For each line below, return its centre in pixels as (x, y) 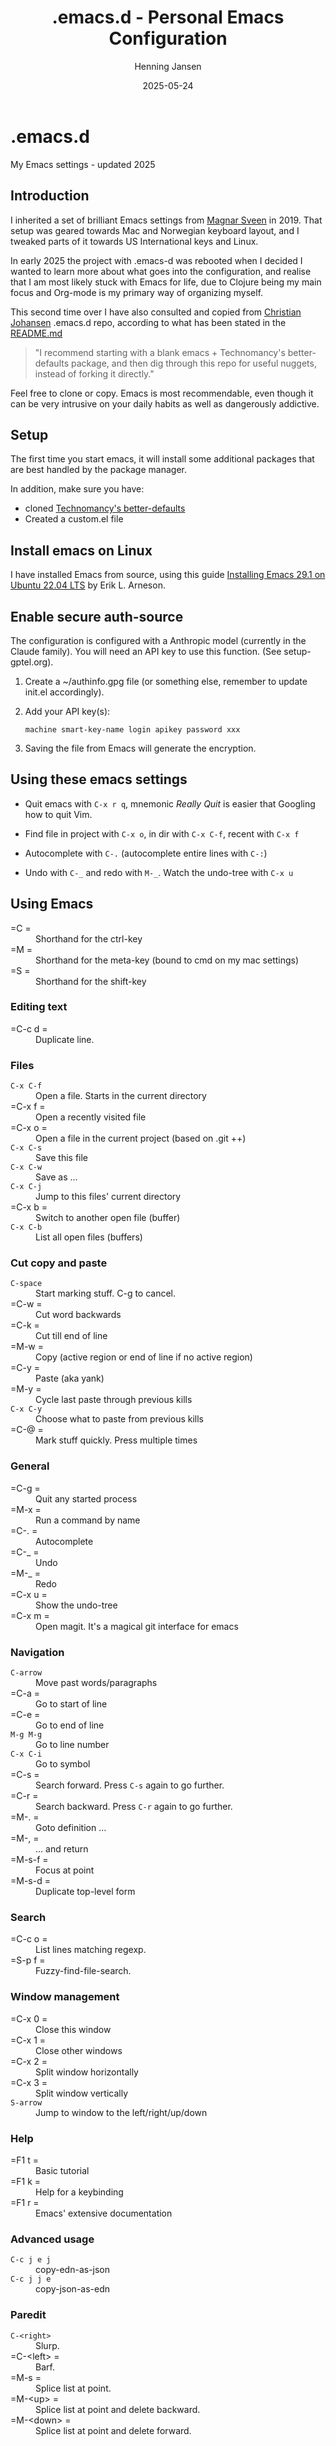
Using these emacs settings (99, 779)
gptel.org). (32, 662)
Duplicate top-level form (85, 1892)
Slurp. (47, 2345)
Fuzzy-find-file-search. (83, 1971)
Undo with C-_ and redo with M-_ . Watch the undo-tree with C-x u (159, 872)
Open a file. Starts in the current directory (121, 1096)
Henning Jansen (168, 66)
